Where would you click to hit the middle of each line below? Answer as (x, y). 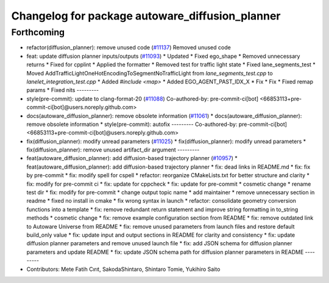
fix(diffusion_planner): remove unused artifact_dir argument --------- (113, 150)
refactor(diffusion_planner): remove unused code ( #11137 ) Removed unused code (129, 47)
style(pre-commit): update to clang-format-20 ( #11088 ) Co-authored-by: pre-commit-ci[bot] (143, 99)
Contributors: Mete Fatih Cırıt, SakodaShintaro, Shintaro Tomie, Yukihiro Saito (123, 269)
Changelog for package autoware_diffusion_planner (146, 16)
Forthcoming (38, 32)
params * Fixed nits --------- (63, 90)
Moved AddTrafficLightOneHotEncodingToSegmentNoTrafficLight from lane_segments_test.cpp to (150, 73)
